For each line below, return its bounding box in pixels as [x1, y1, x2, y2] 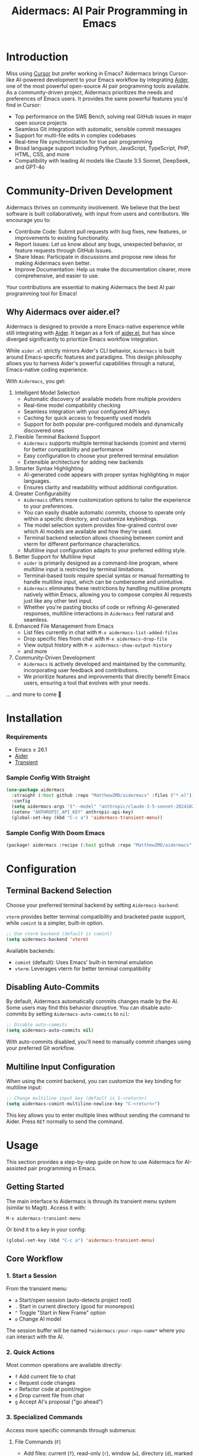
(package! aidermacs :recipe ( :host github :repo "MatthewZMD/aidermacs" [6, 842, 192, 849]
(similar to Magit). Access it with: [6, 1204, 86, 1211]
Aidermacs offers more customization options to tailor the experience [23, 496, 191, 503]
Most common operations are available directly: [6, 1362, 123, 1369]
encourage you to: [6, 216, 51, 223]
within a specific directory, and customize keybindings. [23, 515, 158, 522]
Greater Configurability [14, 490, 71, 497]
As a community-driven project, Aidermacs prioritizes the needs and [6, 88, 174, 96]
